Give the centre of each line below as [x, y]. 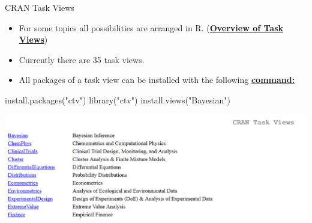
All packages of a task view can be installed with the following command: [157, 80]
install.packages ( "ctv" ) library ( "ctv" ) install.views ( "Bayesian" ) [118, 99]
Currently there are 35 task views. [82, 59]
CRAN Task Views [40, 7]
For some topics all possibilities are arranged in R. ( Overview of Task [151, 27]
